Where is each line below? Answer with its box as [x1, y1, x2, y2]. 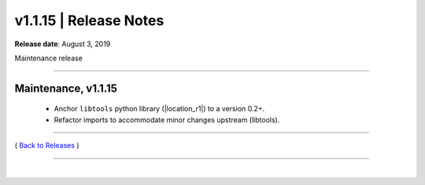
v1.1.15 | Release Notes [14, 12, 164, 29]
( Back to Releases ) [14, 141, 79, 151]
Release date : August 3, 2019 [14, 39, 111, 49]
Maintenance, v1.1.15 [14, 82, 118, 95]
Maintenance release [14, 53, 83, 63]
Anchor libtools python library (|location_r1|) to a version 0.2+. [54, 104, 265, 114]
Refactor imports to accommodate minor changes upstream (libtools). [54, 114, 280, 125]
